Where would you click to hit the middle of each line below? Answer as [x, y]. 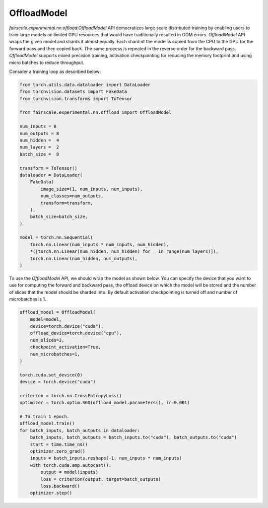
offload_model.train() [47, 424]
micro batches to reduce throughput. [47, 63]
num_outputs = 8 [39, 133]
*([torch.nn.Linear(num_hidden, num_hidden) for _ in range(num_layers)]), [124, 252]
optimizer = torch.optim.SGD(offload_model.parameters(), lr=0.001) [105, 403]
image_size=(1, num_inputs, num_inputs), [92, 189]
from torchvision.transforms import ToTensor [76, 99]
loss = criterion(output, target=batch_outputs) [101, 479]
